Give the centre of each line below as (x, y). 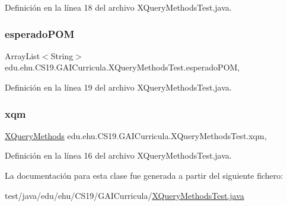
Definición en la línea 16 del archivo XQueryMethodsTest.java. (118, 155)
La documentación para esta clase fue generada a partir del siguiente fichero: (144, 175)
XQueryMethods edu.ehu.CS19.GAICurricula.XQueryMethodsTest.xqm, (136, 135)
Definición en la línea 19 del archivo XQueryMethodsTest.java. (118, 87)
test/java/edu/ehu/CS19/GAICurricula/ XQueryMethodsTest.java (125, 195)
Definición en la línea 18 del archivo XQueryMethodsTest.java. (118, 7)
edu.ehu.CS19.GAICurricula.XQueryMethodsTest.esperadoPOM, (122, 67)
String (62, 55)
